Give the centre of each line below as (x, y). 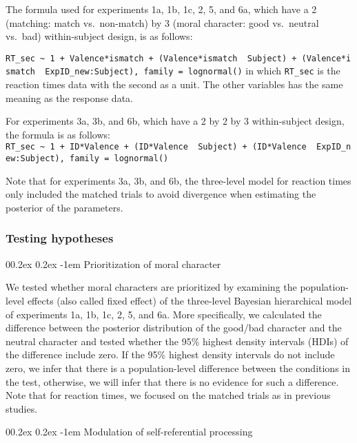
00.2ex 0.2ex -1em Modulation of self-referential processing (129, 432)
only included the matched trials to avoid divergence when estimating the (161, 194)
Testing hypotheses (60, 238)
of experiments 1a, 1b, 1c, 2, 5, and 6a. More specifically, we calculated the (164, 314)
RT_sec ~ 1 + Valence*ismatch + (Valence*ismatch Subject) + (151, 58)
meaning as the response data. (69, 97)
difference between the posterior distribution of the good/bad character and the (174, 328)
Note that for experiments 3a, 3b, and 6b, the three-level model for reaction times (178, 180)
